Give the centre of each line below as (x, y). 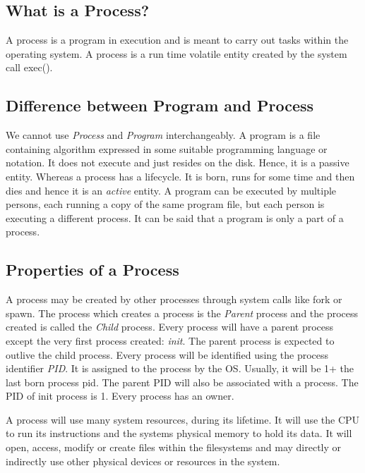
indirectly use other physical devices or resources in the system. (143, 461)
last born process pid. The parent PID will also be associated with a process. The (182, 382)
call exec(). (29, 67)
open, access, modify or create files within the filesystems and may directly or (174, 447)
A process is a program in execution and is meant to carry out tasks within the (177, 40)
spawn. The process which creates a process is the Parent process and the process (182, 313)
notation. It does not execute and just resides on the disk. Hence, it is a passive (178, 162)
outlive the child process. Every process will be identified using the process (167, 354)
